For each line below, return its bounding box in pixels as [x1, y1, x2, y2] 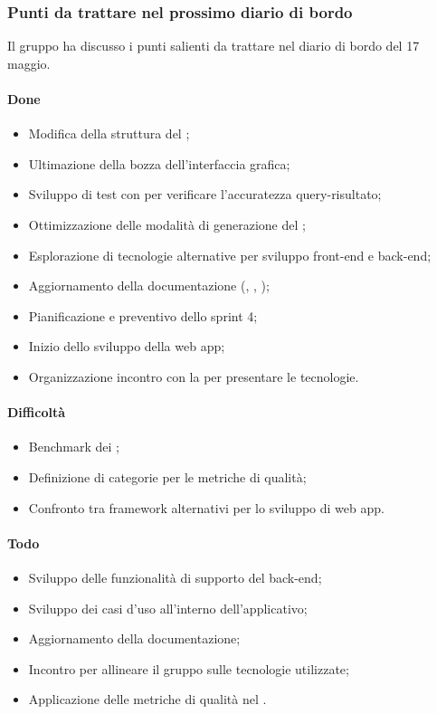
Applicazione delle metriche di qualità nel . [28, 690, 267, 709]
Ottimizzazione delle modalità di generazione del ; [28, 214, 306, 233]
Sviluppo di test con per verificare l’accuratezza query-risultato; [28, 185, 382, 204]
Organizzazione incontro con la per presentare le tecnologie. [28, 367, 359, 386]
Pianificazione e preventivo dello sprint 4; [28, 306, 258, 325]
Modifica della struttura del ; [28, 124, 190, 143]
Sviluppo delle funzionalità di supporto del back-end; [28, 567, 322, 586]
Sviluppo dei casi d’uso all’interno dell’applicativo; [28, 598, 308, 617]
